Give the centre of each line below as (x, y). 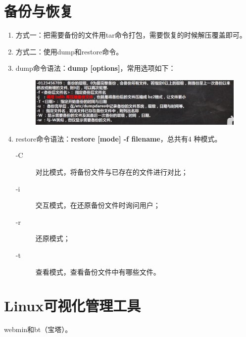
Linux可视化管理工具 (73, 306)
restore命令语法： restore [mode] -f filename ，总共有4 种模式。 (119, 138)
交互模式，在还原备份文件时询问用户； (98, 205)
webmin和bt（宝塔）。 (38, 329)
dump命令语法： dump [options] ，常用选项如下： (96, 68)
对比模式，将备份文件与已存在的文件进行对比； (112, 171)
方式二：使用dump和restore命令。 (69, 51)
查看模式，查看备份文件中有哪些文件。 (98, 271)
